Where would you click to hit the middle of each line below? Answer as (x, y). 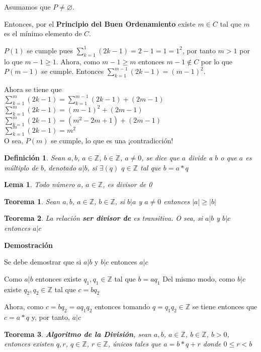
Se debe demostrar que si (43, 262)
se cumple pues (50, 50)
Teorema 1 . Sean (32, 201)
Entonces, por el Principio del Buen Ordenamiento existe (100, 23)
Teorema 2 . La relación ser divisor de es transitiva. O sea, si (103, 218)
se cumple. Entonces (73, 71)
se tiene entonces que (225, 306)
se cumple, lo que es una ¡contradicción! (112, 141)
